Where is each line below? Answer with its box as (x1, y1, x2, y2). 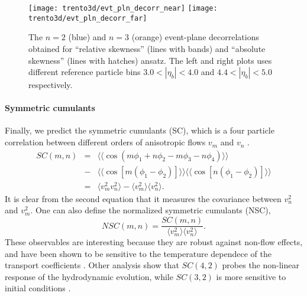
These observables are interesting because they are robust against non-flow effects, (5, 236, 303, 248)
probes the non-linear (222, 259, 299, 271)
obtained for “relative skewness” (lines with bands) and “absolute (28, 42, 266, 54)
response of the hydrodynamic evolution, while (5, 270, 173, 282)
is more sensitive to (216, 270, 286, 282)
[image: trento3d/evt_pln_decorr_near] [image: (28, 4, 218, 12)
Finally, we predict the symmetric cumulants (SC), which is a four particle (5, 124, 274, 136)
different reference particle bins (28, 66, 141, 78)
